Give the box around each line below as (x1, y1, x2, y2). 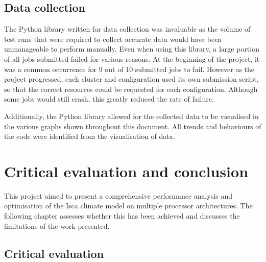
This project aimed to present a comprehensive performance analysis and (4, 190, 233, 201)
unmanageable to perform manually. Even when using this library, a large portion (4, 43, 259, 54)
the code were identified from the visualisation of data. (4, 131, 175, 141)
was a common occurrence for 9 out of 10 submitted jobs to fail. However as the (4, 63, 255, 74)
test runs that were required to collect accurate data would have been (4, 33, 222, 44)
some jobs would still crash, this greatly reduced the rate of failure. (4, 93, 214, 104)
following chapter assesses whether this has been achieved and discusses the (4, 210, 240, 221)
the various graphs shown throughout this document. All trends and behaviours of (4, 121, 261, 131)
